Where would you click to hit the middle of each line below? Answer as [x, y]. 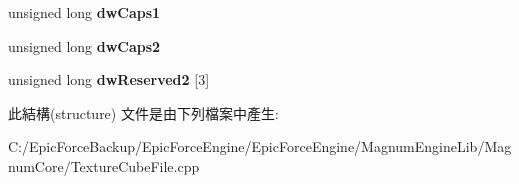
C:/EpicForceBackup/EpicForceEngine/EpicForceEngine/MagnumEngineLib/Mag [260, 146]
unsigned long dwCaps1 [84, 12]
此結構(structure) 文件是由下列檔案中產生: [143, 112]
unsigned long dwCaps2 [84, 45]
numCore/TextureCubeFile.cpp [104, 165]
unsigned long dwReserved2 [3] [109, 79]
